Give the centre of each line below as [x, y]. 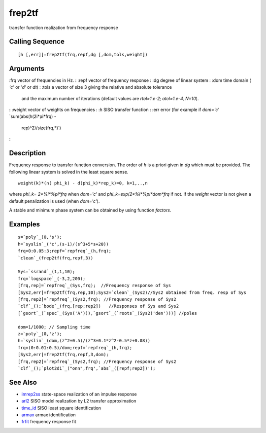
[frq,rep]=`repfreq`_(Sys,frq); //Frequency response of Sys [95, 286]
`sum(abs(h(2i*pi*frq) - [33, 116]
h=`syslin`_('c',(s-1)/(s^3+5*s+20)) [64, 244]
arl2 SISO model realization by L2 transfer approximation [79, 401]
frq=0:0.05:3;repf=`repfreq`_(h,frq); [65, 251]
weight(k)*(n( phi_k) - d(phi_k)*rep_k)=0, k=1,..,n [83, 183]
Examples [25, 224]
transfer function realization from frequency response [64, 28]
